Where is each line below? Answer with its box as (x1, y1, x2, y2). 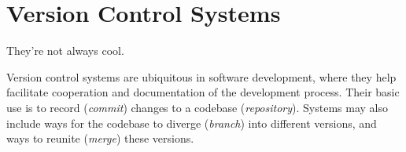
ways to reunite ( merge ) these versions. (6, 130, 194, 147)
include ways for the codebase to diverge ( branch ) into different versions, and (6, 114, 377, 131)
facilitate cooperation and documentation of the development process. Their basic (6, 84, 400, 100)
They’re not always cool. (6, 42, 124, 59)
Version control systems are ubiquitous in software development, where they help (6, 68, 397, 85)
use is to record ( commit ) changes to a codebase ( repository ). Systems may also (6, 99, 389, 115)
